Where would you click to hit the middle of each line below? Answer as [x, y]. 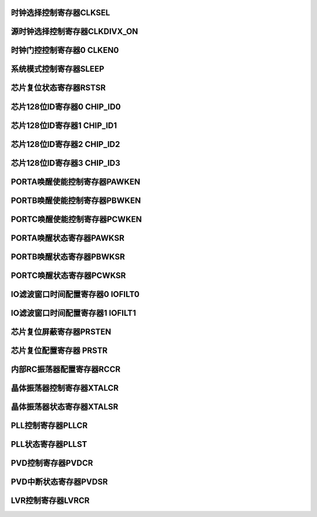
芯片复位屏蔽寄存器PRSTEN [61, 331]
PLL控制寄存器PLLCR [49, 426]
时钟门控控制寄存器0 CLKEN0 [65, 50]
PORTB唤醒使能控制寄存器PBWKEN [76, 200]
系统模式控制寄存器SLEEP [58, 69]
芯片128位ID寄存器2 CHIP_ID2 [65, 144]
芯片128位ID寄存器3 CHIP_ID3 [65, 163]
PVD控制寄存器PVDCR [52, 463]
